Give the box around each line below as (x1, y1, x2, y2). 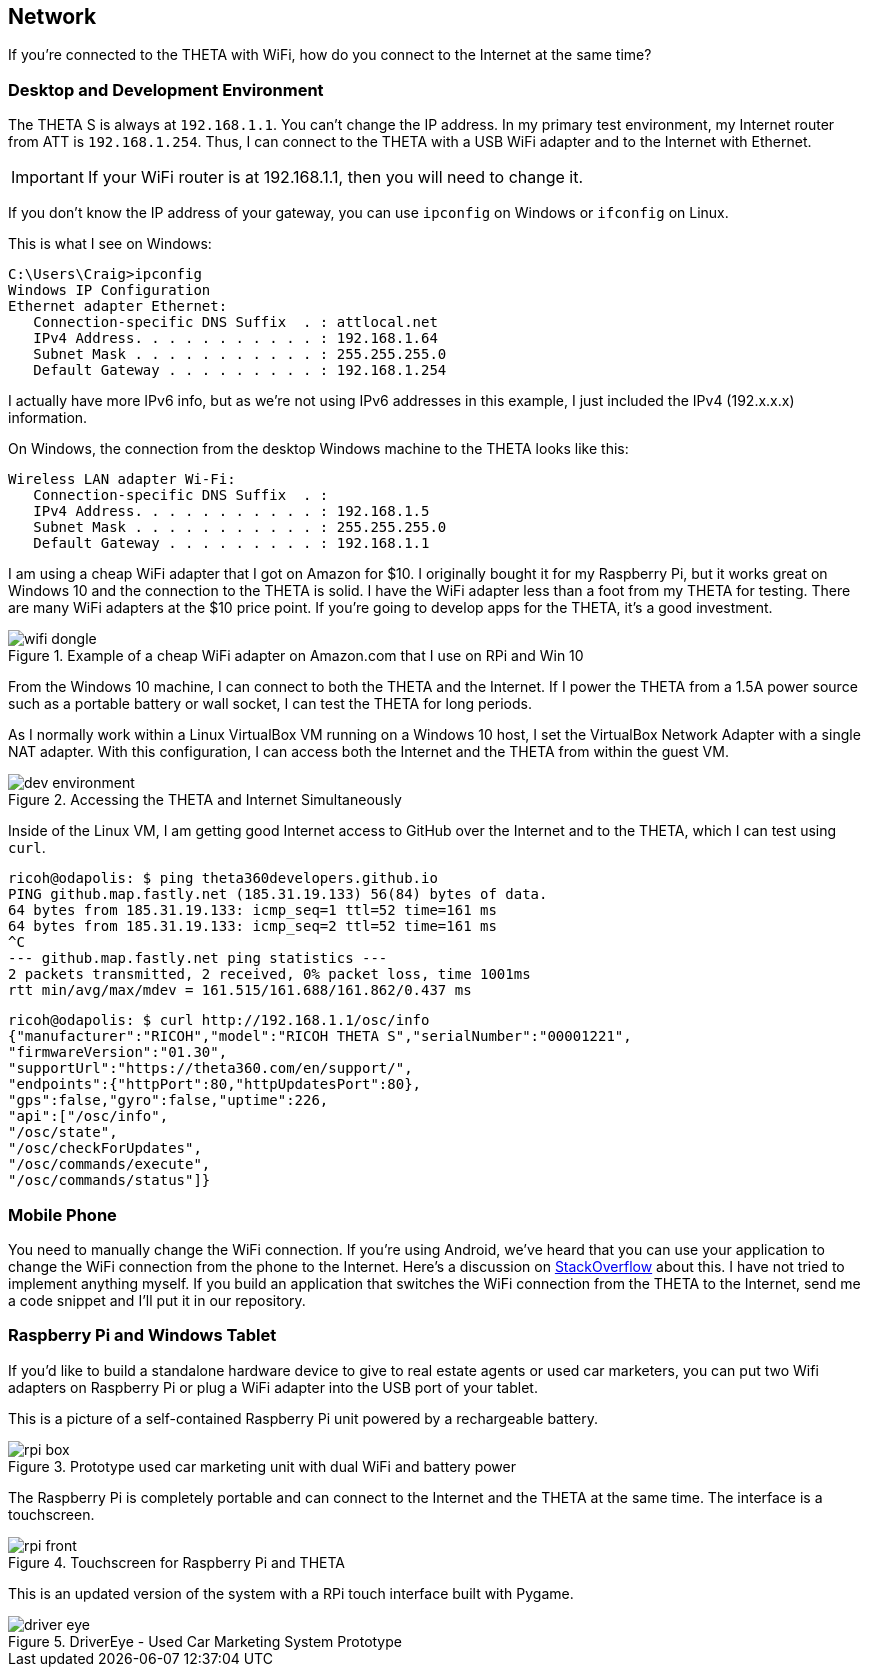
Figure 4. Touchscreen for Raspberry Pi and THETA (8, 1553, 345, 1571)
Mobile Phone (8, 1204, 117, 1225)
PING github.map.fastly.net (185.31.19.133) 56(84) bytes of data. (8, 886, 548, 903)
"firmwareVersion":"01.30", (8, 1044, 228, 1061)
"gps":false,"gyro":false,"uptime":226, (8, 1092, 329, 1109)
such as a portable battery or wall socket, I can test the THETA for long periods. (8, 695, 533, 713)
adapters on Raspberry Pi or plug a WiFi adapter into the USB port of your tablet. (8, 1378, 538, 1396)
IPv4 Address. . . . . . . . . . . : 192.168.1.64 (33, 330, 438, 347)
